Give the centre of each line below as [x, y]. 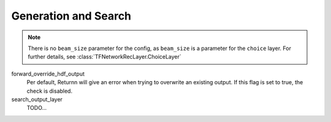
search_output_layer [37, 99]
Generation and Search [71, 16]
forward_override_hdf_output [48, 74]
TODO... [37, 108]
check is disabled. [50, 91]
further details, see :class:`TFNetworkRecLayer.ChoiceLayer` [105, 57]
